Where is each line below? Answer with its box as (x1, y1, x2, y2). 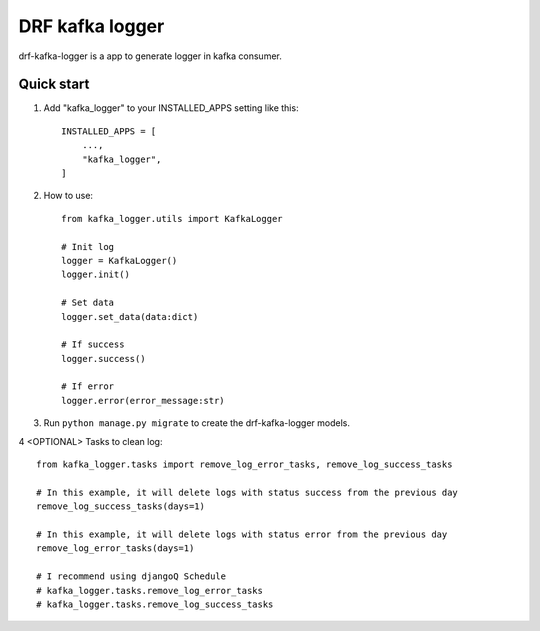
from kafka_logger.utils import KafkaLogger (61, 213, 284, 224)
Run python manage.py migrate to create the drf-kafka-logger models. (43, 417, 350, 429)
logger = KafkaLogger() (61, 255, 178, 266)
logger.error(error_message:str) (61, 395, 225, 406)
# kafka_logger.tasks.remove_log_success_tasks (36, 598, 274, 610)
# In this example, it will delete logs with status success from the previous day (36, 486, 459, 498)
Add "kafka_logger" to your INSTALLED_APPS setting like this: (43, 102, 299, 114)
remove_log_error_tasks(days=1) (36, 543, 195, 554)
